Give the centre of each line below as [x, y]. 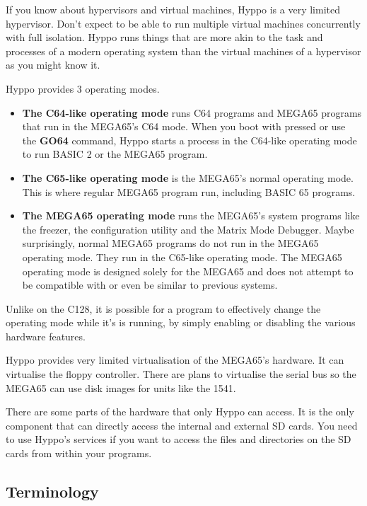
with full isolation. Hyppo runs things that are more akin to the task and [164, 37]
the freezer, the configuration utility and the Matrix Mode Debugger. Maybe [188, 229]
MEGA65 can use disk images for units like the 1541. [121, 387]
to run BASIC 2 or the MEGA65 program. [115, 154]
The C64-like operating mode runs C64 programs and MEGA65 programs [192, 112]
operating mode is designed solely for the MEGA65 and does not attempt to [188, 271]
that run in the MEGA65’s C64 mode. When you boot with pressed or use [184, 126]
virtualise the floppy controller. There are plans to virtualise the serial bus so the [181, 374]
